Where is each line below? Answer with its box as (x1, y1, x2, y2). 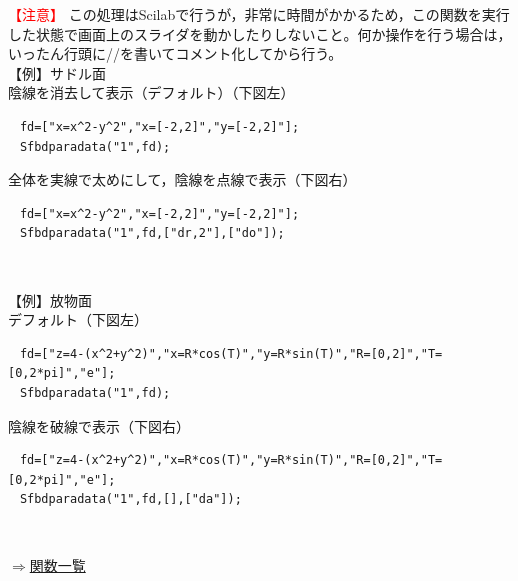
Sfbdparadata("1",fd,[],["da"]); (19, 492, 242, 507)
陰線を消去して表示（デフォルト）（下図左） (8, 82, 295, 103)
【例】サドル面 (8, 62, 106, 83)
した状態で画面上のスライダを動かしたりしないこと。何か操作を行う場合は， (8, 23, 512, 44)
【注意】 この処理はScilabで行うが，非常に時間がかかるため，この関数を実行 (8, 4, 510, 24)
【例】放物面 (8, 289, 92, 310)
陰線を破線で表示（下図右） (8, 415, 190, 436)
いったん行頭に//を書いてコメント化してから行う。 (8, 43, 343, 64)
